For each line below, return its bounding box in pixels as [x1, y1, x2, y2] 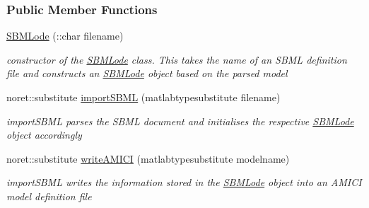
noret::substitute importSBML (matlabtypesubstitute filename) [6, 90, 281, 104]
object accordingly [6, 127, 82, 142]
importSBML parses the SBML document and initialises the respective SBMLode [6, 113, 354, 128]
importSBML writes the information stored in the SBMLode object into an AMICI [6, 175, 362, 190]
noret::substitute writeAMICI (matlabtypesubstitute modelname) [6, 151, 290, 166]
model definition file [6, 188, 92, 203]
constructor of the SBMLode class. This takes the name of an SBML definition [6, 52, 347, 67]
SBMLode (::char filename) [6, 28, 124, 43]
